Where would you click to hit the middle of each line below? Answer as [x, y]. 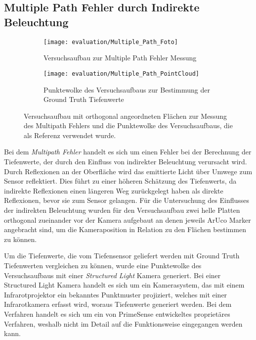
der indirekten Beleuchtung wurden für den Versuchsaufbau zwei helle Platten [122, 210]
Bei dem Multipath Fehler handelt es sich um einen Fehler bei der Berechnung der [128, 152]
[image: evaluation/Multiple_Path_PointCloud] [121, 73]
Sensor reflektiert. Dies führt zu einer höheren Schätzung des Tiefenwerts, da [120, 181]
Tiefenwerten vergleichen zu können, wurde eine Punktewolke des [103, 265]
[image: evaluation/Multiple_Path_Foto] [111, 42]
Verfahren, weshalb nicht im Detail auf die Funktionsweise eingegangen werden [123, 323]
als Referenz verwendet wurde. [70, 135]
